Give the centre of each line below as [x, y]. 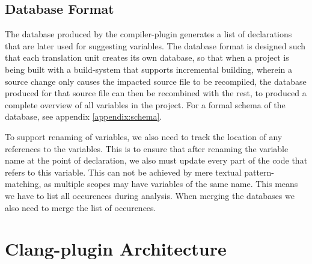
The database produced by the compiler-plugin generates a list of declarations [148, 34]
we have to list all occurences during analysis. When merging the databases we [150, 195]
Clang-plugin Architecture [116, 249]
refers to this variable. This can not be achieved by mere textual [123, 172]
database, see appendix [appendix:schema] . [84, 116]
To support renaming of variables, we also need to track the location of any [144, 136]
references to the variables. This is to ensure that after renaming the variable [147, 148]
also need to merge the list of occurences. [81, 207]
